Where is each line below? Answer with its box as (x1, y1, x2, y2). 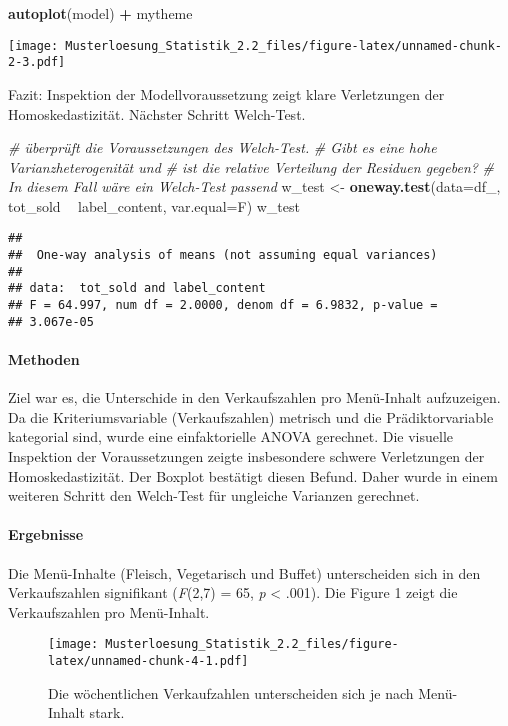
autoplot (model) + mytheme (8, 3, 193, 23)
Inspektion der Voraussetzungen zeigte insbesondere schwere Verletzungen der (8, 445, 485, 466)
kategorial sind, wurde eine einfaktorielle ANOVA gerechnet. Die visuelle (8, 426, 454, 447)
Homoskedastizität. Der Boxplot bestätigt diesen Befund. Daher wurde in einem (8, 465, 499, 486)
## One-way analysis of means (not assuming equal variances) (8, 248, 438, 263)
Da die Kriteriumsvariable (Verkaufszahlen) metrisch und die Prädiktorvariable (8, 406, 494, 427)
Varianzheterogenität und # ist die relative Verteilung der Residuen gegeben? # (8, 156, 495, 177)
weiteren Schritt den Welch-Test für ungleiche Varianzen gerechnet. (8, 485, 420, 506)
